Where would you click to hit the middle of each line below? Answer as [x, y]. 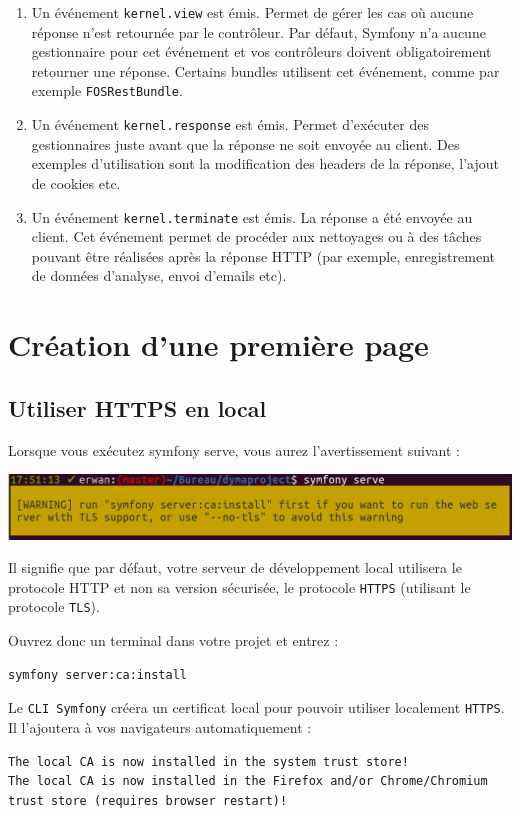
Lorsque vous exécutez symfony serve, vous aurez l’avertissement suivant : [234, 449]
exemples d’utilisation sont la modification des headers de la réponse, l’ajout [265, 163]
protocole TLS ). [54, 606]
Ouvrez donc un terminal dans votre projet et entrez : [173, 640]
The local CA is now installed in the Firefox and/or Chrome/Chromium [248, 781]
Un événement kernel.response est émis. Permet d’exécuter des [230, 124]
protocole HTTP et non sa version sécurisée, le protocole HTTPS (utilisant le [239, 586]
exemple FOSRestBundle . [107, 90]
